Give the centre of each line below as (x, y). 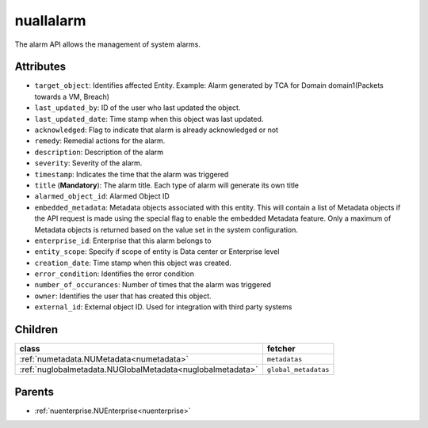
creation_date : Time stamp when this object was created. (133, 263)
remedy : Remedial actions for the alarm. (100, 141)
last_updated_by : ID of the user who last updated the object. (138, 108)
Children (36, 330)
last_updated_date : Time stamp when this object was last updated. (149, 119)
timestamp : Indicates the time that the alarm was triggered (132, 174)
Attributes (40, 67)
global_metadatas (298, 369)
